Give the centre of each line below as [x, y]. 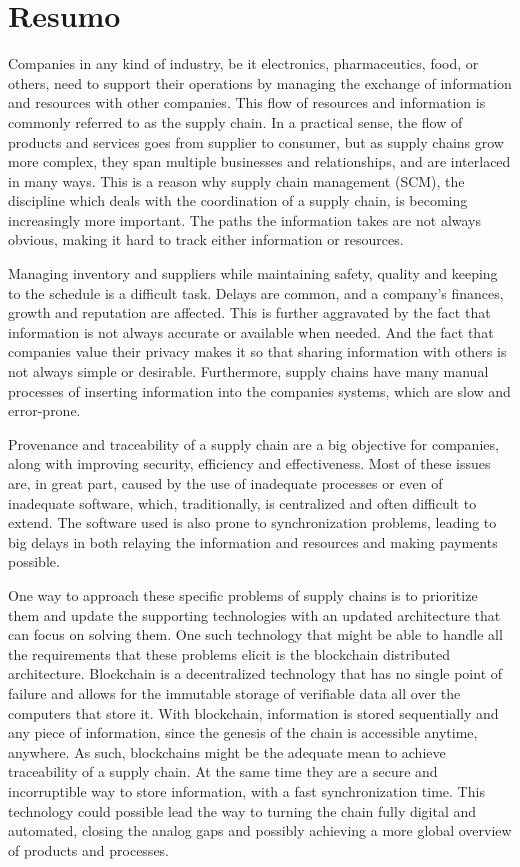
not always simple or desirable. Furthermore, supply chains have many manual [248, 371]
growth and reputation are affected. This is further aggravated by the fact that [249, 312]
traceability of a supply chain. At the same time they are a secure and [223, 771]
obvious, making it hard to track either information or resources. [206, 239]
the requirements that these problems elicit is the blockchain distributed [229, 653]
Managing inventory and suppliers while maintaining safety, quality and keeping [253, 273]
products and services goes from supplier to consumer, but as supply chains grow [256, 141]
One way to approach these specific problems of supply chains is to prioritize [243, 594]
